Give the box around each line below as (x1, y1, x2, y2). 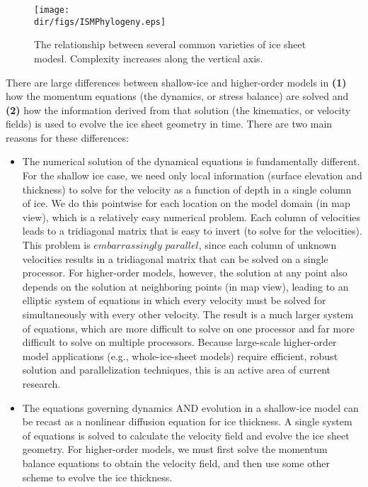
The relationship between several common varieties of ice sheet (34, 37, 306, 52)
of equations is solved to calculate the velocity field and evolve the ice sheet (22, 427, 350, 442)
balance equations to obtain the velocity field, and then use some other (22, 455, 330, 470)
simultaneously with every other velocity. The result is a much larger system (22, 307, 354, 321)
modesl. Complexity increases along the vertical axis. (34, 50, 263, 65)
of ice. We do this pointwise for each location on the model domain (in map (22, 196, 350, 211)
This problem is (22, 237, 91, 252)
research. (22, 376, 61, 391)
